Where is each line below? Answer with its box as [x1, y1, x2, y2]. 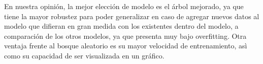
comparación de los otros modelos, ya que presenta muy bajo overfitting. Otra [4, 30, 247, 41]
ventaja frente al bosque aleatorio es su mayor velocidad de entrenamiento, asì [4, 40, 247, 51]
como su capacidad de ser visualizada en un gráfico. [4, 50, 165, 60]
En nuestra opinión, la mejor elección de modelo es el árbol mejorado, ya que [4, 1, 244, 11]
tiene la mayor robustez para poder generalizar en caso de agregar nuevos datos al [4, 11, 259, 21]
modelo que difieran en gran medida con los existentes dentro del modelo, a [4, 21, 239, 31]
